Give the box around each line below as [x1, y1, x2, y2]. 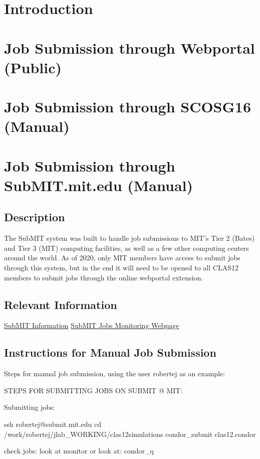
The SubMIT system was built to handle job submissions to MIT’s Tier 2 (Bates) [4, 233, 255, 243]
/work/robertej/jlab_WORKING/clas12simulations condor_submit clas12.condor [4, 428, 256, 439]
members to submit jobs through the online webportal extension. [4, 272, 203, 282]
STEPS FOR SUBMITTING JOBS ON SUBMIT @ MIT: [4, 385, 183, 395]
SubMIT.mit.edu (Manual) [4, 175, 193, 195]
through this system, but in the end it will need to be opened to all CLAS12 [4, 262, 238, 273]
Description [4, 209, 65, 225]
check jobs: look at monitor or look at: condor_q [4, 445, 154, 456]
